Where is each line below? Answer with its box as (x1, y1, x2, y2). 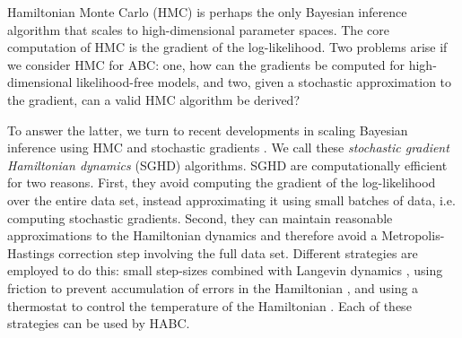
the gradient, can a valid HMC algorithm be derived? (7, 90, 301, 108)
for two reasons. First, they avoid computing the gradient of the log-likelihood (7, 173, 436, 192)
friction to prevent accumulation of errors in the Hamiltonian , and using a (7, 278, 419, 297)
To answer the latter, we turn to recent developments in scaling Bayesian (7, 120, 408, 139)
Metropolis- (381, 226, 445, 245)
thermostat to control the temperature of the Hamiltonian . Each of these (7, 296, 412, 315)
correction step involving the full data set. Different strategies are (58, 243, 418, 262)
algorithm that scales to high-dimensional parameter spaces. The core (7, 20, 389, 39)
